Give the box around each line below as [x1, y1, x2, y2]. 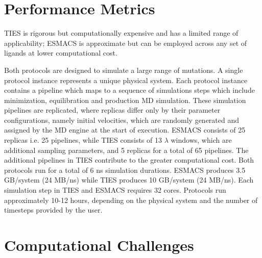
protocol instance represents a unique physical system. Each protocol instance [4, 74, 248, 85]
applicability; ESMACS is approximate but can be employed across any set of [4, 37, 247, 48]
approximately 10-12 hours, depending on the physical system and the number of [4, 194, 258, 205]
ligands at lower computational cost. [4, 47, 117, 58]
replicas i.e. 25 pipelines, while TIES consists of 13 [4, 135, 162, 145]
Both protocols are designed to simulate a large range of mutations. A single [4, 64, 243, 75]
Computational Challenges [4, 235, 194, 255]
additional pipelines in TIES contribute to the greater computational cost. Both [4, 154, 254, 165]
